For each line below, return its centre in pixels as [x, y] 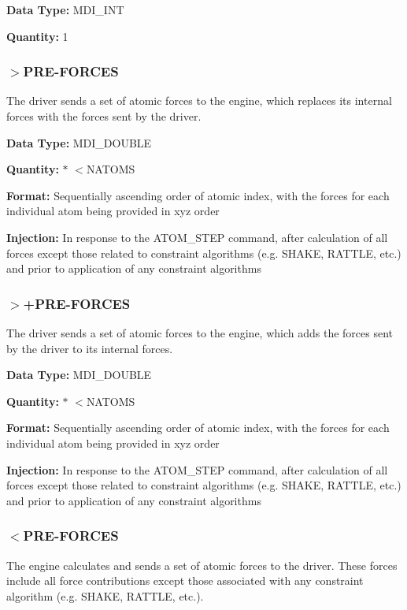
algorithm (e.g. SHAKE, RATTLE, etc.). [105, 595]
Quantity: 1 [37, 36]
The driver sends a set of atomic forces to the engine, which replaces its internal [199, 100]
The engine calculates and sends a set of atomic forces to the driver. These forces [202, 565]
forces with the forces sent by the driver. [104, 116]
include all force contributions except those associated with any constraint [185, 580]
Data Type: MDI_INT [65, 9]
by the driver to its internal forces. [90, 348]
